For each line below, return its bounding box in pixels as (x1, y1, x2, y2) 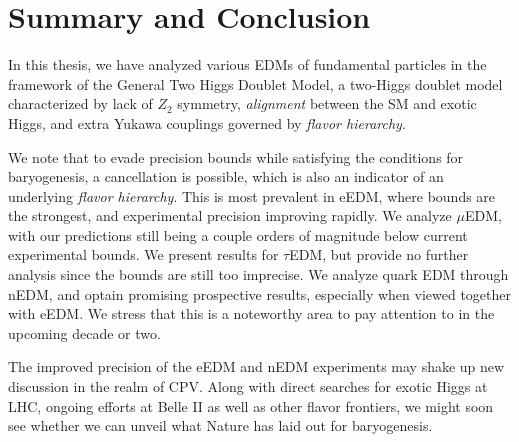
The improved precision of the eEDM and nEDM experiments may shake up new (8, 356, 505, 377)
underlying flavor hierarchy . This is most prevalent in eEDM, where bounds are (8, 185, 496, 206)
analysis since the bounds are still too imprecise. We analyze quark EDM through (8, 264, 509, 285)
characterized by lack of (8, 93, 153, 114)
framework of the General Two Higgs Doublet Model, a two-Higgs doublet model (8, 73, 503, 94)
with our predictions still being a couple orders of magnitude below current (8, 224, 468, 245)
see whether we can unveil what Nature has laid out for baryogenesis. (8, 415, 433, 436)
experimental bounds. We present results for (8, 244, 279, 265)
